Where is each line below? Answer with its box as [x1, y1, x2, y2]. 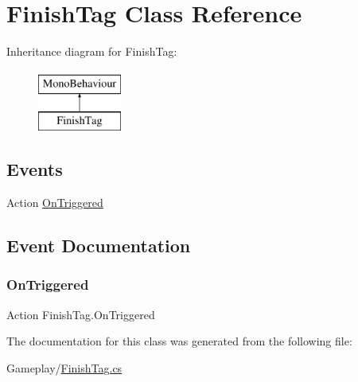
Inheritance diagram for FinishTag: [6, 43, 177, 60]
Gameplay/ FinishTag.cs [6, 359, 123, 376]
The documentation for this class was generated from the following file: [6, 333, 352, 349]
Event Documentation [6, 233, 191, 258]
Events [6, 157, 63, 181]
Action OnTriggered [6, 194, 103, 211]
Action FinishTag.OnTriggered [6, 306, 155, 322]
